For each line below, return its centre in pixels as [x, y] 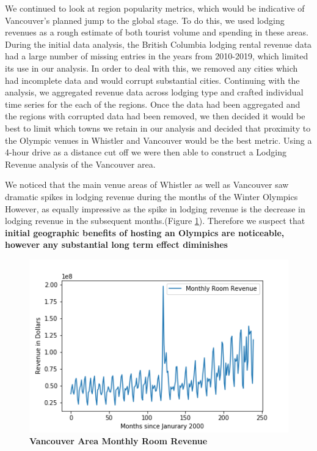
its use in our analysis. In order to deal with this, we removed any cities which [151, 68]
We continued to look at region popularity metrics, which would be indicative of [155, 8]
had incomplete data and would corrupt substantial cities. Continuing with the [152, 80]
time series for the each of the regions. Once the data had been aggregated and [153, 104]
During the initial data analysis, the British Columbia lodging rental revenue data [158, 44]
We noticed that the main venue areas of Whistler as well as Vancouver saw [147, 184]
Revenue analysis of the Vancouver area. [80, 164]
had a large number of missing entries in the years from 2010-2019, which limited [157, 56]
